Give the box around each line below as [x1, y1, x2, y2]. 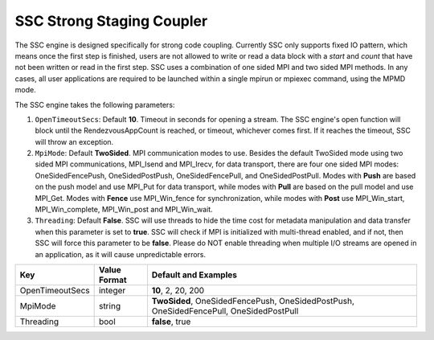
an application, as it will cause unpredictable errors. [35, 249, 207, 259]
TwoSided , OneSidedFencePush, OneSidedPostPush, [151, 295, 355, 306]
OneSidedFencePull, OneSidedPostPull [151, 305, 299, 317]
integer [98, 285, 126, 296]
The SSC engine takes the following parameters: [14, 100, 175, 109]
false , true [151, 316, 191, 327]
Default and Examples [151, 269, 237, 281]
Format [98, 274, 128, 285]
